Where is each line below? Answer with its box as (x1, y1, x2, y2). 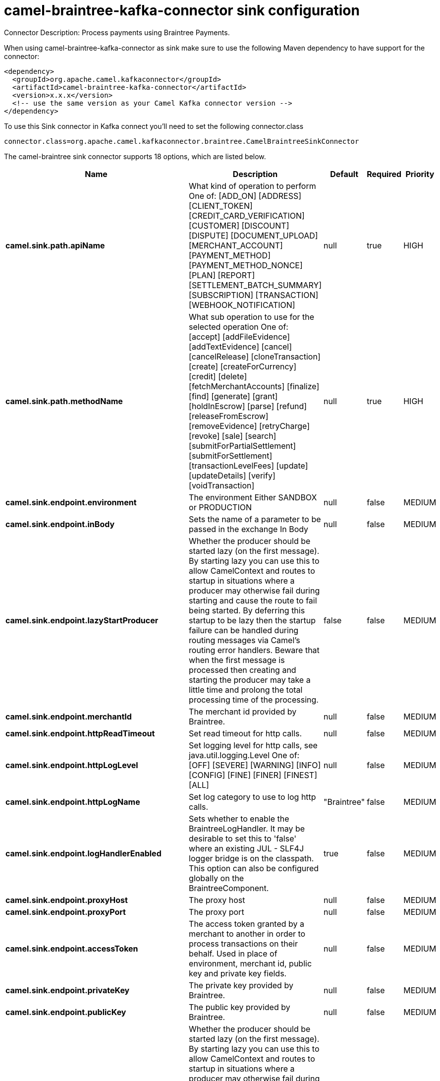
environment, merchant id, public (189, 958, 312, 968)
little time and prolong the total (189, 684, 303, 695)
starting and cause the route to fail (189, 595, 317, 605)
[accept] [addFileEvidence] (189, 331, 290, 342)
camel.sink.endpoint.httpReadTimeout (5, 728, 155, 738)
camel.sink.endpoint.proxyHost (5, 895, 128, 905)
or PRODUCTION (189, 502, 252, 512)
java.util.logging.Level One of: (189, 750, 300, 760)
